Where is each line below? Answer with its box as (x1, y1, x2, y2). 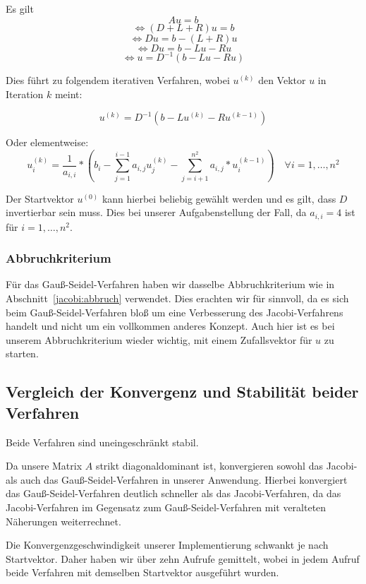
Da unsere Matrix (6, 458, 83, 473)
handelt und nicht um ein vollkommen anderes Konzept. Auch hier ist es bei (6, 318, 335, 333)
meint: (54, 86, 83, 101)
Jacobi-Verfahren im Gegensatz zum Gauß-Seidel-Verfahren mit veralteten (6, 499, 327, 514)
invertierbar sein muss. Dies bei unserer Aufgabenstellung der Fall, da (6, 205, 307, 220)
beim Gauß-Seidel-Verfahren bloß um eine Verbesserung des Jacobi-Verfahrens (6, 304, 343, 319)
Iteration (6, 86, 44, 101)
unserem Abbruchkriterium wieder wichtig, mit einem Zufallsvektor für (6, 332, 312, 347)
